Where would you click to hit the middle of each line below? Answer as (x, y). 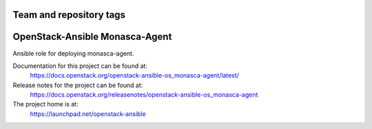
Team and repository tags (69, 15)
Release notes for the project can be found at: (78, 85)
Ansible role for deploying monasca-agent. (73, 53)
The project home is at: (45, 104)
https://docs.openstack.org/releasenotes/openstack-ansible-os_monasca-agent (144, 95)
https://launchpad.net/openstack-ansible (88, 114)
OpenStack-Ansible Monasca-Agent (92, 37)
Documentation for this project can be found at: (80, 66)
